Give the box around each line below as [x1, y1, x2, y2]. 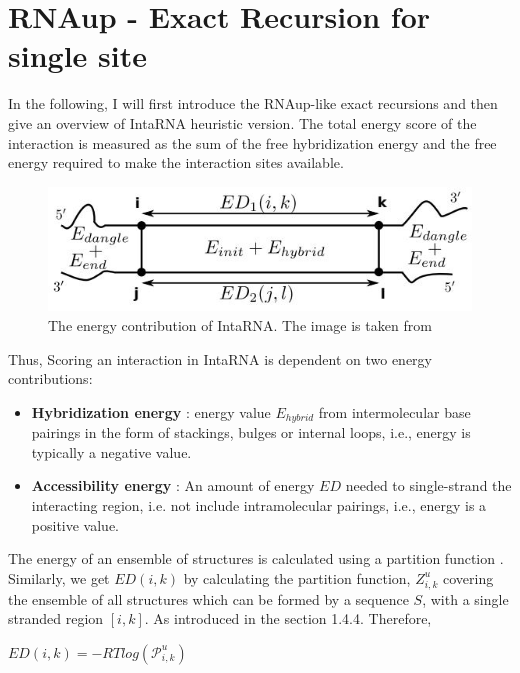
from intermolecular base [318, 401, 471, 422]
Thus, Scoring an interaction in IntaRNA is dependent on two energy [8, 348, 432, 369]
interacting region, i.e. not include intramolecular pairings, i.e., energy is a [31, 495, 487, 515]
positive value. [31, 514, 119, 535]
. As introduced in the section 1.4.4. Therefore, [144, 608, 432, 629]
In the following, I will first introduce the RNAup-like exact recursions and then [8, 93, 498, 114]
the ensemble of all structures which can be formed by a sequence [8, 588, 409, 609]
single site [8, 35, 147, 76]
